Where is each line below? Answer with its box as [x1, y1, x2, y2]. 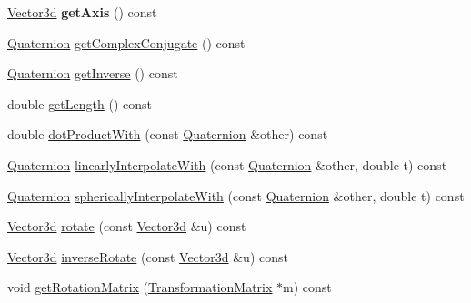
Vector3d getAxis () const [7, 3, 157, 21]
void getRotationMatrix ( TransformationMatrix [7, 278, 273, 297]
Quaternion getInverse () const [7, 64, 178, 83]
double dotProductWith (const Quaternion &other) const [7, 125, 328, 144]
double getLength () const [7, 94, 152, 113]
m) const [283, 278, 332, 297]
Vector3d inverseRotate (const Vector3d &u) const [7, 247, 288, 266]
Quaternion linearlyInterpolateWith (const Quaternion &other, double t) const [7, 155, 447, 174]
